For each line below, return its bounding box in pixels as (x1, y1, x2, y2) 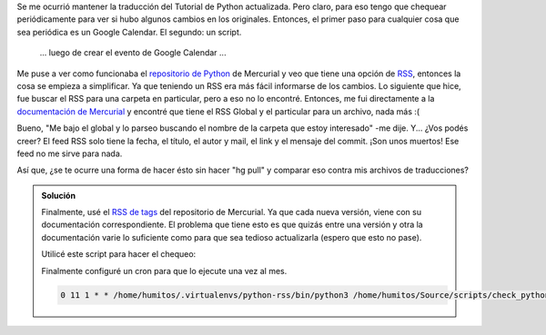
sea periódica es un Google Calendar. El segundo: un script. (16, 26, 242, 37)
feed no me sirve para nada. (16, 148, 123, 159)
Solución (41, 190, 76, 201)
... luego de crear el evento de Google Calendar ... (39, 47, 227, 58)
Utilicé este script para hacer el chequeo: (41, 249, 197, 260)
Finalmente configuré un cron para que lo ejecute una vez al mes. (41, 265, 288, 276)
